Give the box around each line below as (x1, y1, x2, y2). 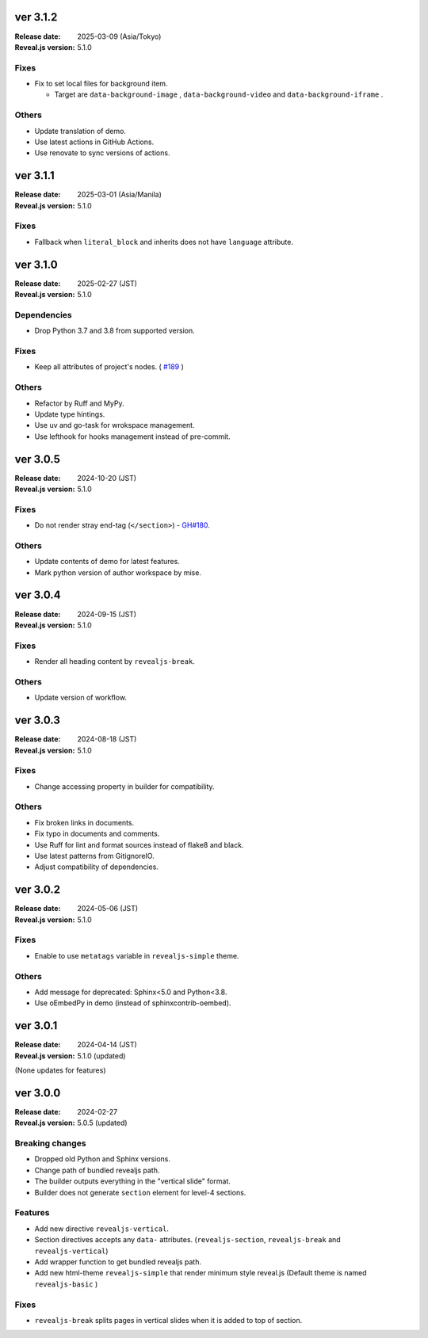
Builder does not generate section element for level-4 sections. (34, 1187, 246, 1197)
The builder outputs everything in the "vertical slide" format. (34, 1176, 231, 1186)
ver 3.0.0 (14, 1086, 61, 1100)
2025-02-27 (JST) (77, 278, 138, 288)
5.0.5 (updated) (77, 1118, 128, 1128)
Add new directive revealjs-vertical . (34, 1224, 170, 1233)
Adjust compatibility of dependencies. (34, 862, 159, 871)
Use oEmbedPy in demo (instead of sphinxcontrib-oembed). (34, 998, 231, 1008)
